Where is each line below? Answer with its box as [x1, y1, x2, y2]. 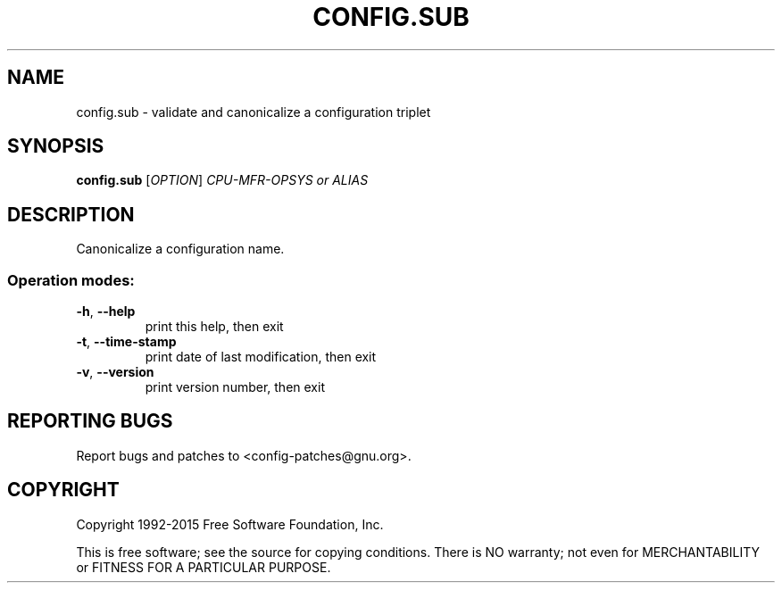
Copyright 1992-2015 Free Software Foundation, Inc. [76, 516, 384, 532]
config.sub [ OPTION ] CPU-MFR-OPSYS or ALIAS [76, 172, 369, 188]
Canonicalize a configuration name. [76, 241, 285, 257]
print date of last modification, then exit [145, 349, 377, 365]
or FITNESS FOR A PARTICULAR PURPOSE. [76, 559, 331, 575]
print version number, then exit [145, 379, 325, 395]
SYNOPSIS [7, 135, 104, 158]
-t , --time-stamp [76, 334, 177, 350]
